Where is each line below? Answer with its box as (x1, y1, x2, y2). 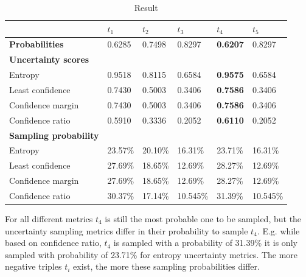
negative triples (5, 260, 62, 273)
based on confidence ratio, (5, 236, 102, 249)
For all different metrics (5, 212, 93, 225)
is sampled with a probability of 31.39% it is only (113, 236, 297, 249)
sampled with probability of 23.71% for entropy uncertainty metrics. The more (5, 248, 298, 261)
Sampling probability (9, 128, 99, 141)
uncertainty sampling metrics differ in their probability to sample (5, 224, 248, 237)
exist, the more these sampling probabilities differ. (73, 260, 260, 273)
